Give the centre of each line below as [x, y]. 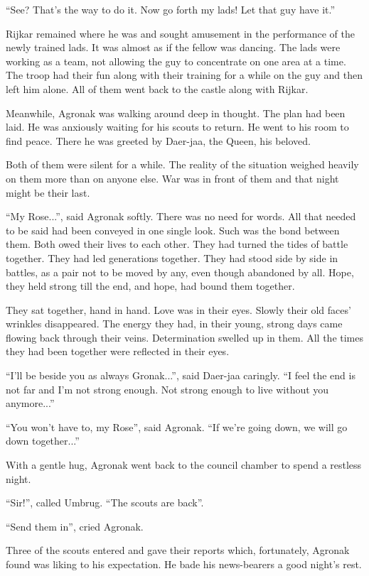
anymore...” [30, 403]
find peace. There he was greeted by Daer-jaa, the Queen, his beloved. [158, 140]
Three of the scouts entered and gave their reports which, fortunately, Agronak [178, 550]
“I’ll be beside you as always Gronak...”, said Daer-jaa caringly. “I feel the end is [181, 375]
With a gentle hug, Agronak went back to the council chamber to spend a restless [184, 465]
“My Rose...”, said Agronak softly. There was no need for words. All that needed [181, 216]
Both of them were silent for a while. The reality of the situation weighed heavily [182, 164]
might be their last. [48, 192]
